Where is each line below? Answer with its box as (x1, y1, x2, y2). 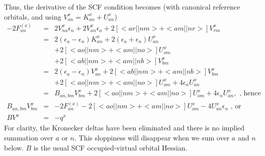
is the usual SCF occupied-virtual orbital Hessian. (33, 142, 188, 152)
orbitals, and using (4, 11, 61, 22)
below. (4, 142, 24, 152)
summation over (4, 132, 53, 143)
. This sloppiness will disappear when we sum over (74, 132, 230, 143)
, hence (239, 90, 261, 97)
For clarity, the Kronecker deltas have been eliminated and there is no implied (4, 122, 245, 133)
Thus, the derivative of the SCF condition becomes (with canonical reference (4, 2, 240, 12)
